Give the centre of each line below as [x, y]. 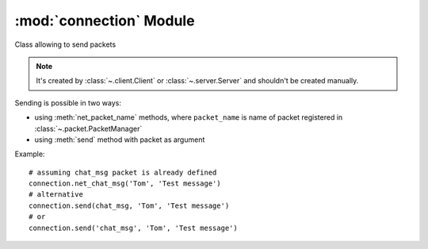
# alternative [56, 195]
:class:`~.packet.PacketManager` [88, 128]
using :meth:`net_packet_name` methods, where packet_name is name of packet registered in [189, 117]
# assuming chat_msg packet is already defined [123, 172]
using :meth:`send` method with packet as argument [120, 140]
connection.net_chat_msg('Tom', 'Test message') [125, 184]
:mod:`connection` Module [105, 21]
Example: [30, 154]
